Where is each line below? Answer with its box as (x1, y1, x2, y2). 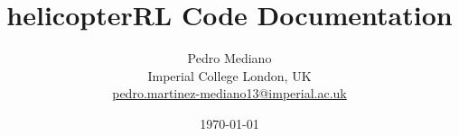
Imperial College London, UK (147, 66, 312, 85)
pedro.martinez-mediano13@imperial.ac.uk (112, 84, 347, 103)
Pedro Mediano (187, 49, 272, 68)
